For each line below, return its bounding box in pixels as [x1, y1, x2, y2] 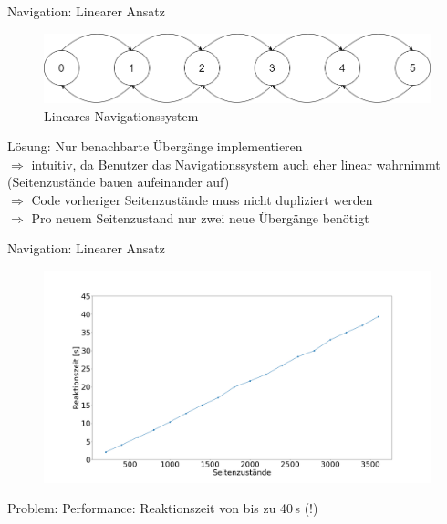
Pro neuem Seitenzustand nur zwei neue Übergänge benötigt [31, 208, 369, 227]
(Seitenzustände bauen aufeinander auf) [7, 172, 230, 191]
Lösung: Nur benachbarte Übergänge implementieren [7, 137, 303, 156]
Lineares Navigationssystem [44, 106, 199, 125]
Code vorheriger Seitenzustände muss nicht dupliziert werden [31, 190, 373, 210]
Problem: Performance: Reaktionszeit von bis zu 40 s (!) [7, 498, 318, 518]
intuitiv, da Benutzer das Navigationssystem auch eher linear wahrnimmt [31, 154, 441, 173]
